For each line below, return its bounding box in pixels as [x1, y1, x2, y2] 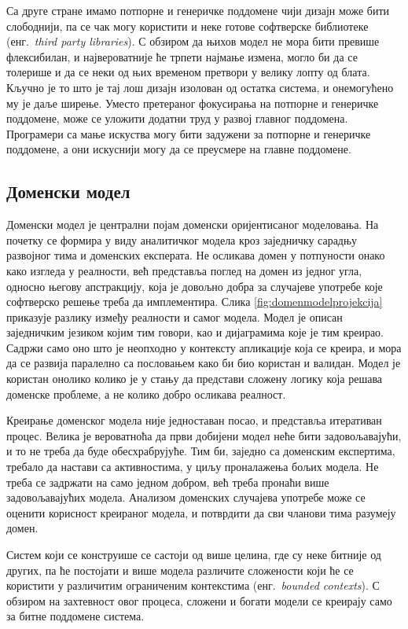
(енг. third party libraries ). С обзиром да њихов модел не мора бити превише [6, 33, 380, 50]
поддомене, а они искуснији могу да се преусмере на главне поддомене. [6, 141, 351, 157]
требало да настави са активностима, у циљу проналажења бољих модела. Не [6, 458, 379, 475]
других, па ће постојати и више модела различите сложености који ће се [6, 561, 354, 578]
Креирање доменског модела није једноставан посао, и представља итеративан [6, 412, 382, 429]
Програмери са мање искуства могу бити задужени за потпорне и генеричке [6, 125, 371, 142]
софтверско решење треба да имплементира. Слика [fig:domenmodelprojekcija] [6, 293, 383, 310]
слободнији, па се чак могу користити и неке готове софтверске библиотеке [6, 17, 369, 34]
